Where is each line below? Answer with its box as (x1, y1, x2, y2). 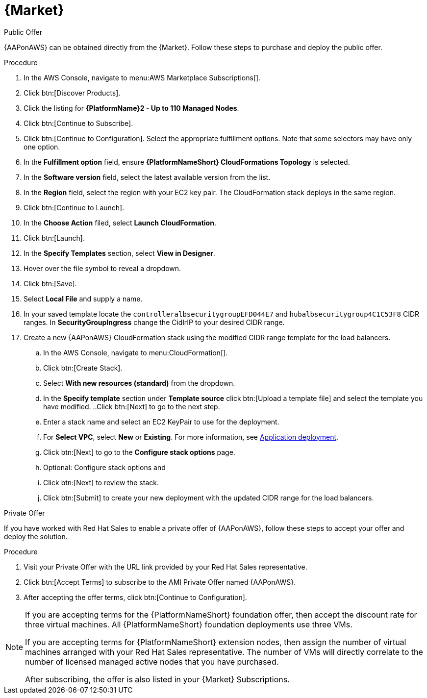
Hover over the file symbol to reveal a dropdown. (24, 264, 181, 273)
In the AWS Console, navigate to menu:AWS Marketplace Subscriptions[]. (24, 73, 261, 82)
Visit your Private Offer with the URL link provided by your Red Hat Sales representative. (24, 562, 307, 571)
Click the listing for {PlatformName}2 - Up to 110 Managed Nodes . (24, 103, 239, 112)
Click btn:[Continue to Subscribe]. (24, 119, 133, 127)
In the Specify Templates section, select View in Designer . (24, 249, 215, 257)
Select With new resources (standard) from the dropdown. (43, 378, 235, 387)
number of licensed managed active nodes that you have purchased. (25, 656, 279, 667)
